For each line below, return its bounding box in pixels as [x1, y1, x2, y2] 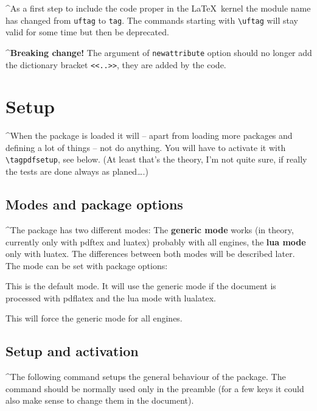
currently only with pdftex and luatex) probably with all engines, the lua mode [5, 235, 306, 248]
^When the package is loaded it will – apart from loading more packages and [5, 129, 293, 142]
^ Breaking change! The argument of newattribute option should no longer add [5, 46, 312, 58]
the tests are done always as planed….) [5, 165, 148, 178]
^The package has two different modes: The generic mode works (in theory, [5, 223, 294, 236]
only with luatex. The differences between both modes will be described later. [5, 247, 295, 260]
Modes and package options [5, 195, 183, 214]
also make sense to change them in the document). [5, 394, 194, 407]
